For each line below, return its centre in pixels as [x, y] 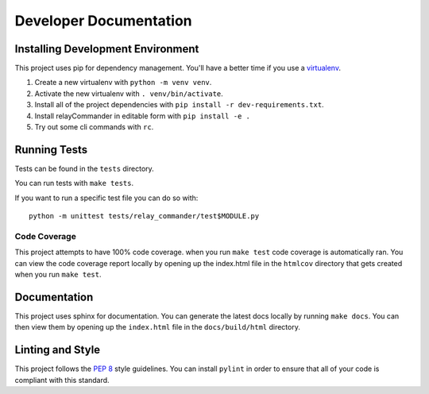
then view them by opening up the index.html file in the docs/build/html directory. [158, 327]
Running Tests [51, 150]
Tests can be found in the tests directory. [84, 168]
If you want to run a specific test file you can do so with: [106, 198]
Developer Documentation [103, 21]
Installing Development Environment [107, 49]
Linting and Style [58, 350]
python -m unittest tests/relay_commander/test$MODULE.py [144, 216]
